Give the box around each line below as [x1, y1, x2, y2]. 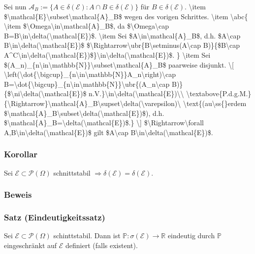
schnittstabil [53, 167, 91, 178]
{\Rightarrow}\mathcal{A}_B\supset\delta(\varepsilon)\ [4, 98, 181, 108]
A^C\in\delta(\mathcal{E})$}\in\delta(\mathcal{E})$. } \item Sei [4, 49, 211, 60]
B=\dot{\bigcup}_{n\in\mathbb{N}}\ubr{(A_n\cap [4, 78, 170, 89]
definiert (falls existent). [65, 240, 138, 250]
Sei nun [4, 1, 27, 11]
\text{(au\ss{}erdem [183, 98, 247, 108]
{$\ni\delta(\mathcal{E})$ [4, 88, 87, 99]
